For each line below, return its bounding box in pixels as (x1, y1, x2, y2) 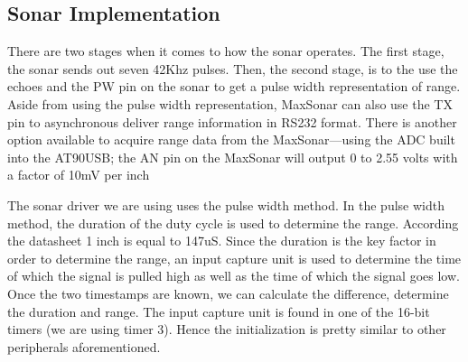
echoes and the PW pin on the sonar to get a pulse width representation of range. (7, 77, 461, 96)
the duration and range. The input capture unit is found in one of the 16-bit (7, 302, 430, 320)
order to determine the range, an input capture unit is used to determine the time (7, 248, 462, 267)
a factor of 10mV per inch (7, 165, 150, 184)
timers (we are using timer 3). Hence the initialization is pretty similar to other (7, 320, 446, 339)
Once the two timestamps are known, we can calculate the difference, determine (7, 283, 449, 302)
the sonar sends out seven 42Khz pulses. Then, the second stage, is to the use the (7, 59, 458, 78)
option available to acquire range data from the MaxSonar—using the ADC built (7, 130, 455, 149)
